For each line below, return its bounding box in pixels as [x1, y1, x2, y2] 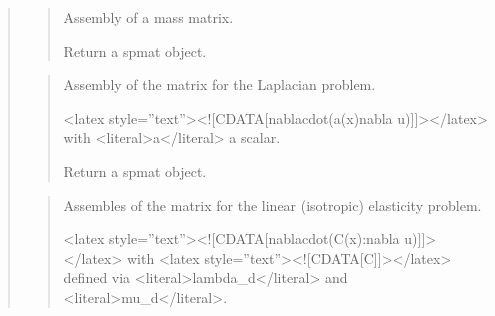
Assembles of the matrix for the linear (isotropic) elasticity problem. [63, 194, 482, 215]
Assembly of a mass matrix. [63, 7, 234, 27]
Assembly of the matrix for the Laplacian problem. [63, 74, 376, 95]
